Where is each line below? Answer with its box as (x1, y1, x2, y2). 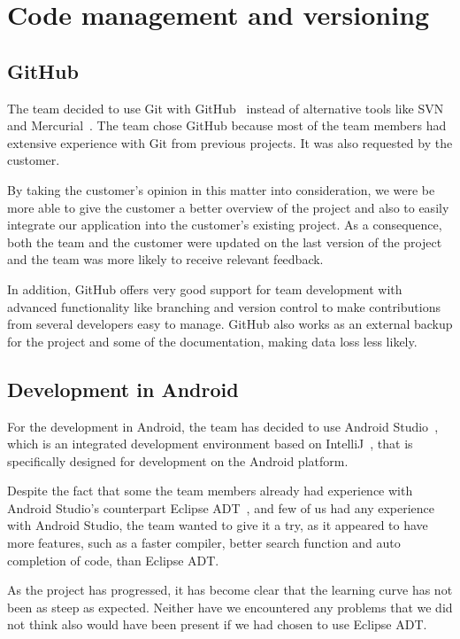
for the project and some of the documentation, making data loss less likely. (7, 331, 418, 350)
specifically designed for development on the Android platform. (7, 451, 349, 470)
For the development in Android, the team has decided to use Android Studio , (7, 417, 439, 435)
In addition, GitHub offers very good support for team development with (7, 279, 402, 298)
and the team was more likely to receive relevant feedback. (7, 250, 324, 269)
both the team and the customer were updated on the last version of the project (7, 232, 442, 251)
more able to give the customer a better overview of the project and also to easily (7, 198, 449, 216)
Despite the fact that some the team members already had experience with (7, 481, 413, 500)
